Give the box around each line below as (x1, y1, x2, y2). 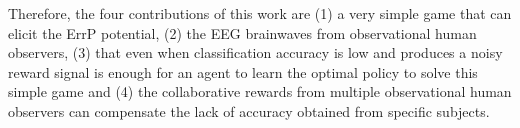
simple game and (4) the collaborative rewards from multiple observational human (8, 81, 512, 102)
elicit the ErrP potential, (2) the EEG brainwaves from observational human (8, 22, 477, 43)
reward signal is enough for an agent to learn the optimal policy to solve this (8, 61, 478, 82)
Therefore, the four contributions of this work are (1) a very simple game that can (8, 3, 512, 23)
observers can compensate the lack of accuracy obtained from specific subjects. (8, 100, 490, 121)
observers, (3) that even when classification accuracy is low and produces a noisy (8, 42, 503, 63)
